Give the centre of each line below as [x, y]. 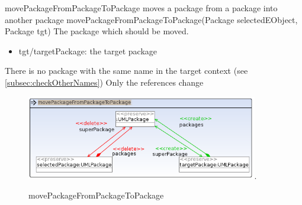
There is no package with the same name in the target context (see [126, 71]
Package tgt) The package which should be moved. [97, 31]
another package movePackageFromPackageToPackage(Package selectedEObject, [151, 19]
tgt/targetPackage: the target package [88, 51]
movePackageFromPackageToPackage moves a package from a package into [141, 8]
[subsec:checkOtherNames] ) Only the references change [104, 82]
